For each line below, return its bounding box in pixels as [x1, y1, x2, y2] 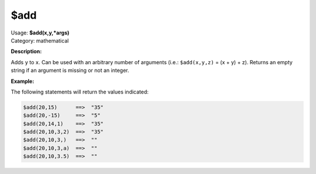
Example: [11, 78, 35, 85]
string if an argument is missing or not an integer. [11, 67, 129, 74]
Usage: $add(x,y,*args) [11, 29, 70, 36]
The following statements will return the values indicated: [11, 88, 149, 95]
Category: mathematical [11, 37, 69, 44]
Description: [11, 48, 42, 55]
